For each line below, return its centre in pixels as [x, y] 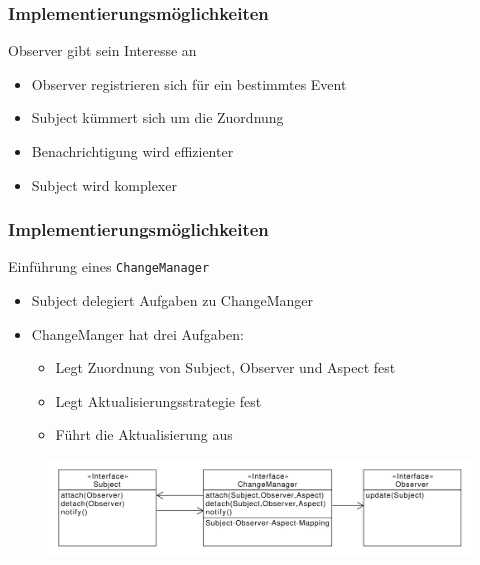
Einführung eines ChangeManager [109, 266]
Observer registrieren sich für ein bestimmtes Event [189, 83]
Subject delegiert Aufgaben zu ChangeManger [172, 300]
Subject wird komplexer [104, 184]
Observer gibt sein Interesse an [102, 50]
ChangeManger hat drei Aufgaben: [137, 333]
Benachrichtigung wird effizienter [132, 151]
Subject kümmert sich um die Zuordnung [157, 117]
